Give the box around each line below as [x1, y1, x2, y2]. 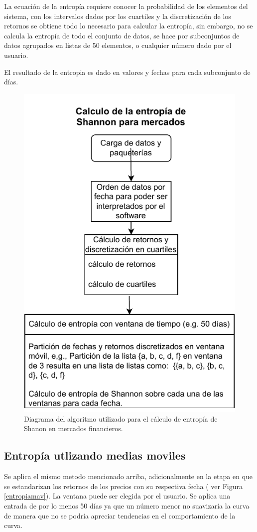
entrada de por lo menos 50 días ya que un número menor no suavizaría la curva [4, 500, 250, 511]
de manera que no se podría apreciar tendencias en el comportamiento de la [4, 510, 236, 521]
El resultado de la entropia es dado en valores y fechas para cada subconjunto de [4, 66, 251, 77]
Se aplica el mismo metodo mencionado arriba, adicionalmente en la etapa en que [4, 471, 253, 482]
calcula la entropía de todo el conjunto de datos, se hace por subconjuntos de [4, 30, 240, 40]
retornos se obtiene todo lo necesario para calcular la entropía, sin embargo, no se [4, 20, 253, 31]
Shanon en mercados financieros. [24, 423, 123, 434]
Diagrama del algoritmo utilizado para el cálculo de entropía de [24, 413, 218, 424]
